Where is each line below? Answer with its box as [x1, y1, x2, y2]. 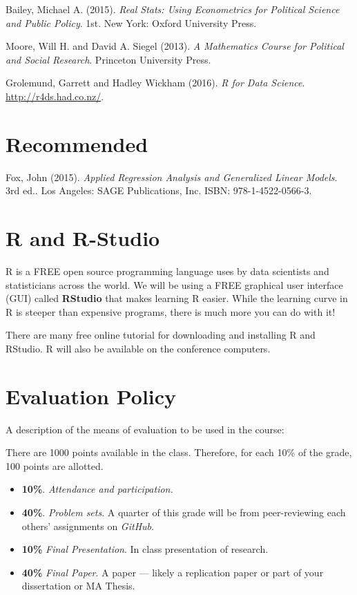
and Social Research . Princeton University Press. [6, 52, 211, 66]
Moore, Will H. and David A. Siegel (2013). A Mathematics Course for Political [6, 39, 344, 53]
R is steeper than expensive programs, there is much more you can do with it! [6, 304, 336, 319]
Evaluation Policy [6, 381, 177, 410]
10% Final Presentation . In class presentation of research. [21, 542, 269, 556]
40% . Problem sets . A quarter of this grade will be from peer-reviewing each [21, 505, 346, 520]
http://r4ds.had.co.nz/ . [6, 88, 104, 103]
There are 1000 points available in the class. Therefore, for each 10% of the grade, [6, 445, 352, 460]
